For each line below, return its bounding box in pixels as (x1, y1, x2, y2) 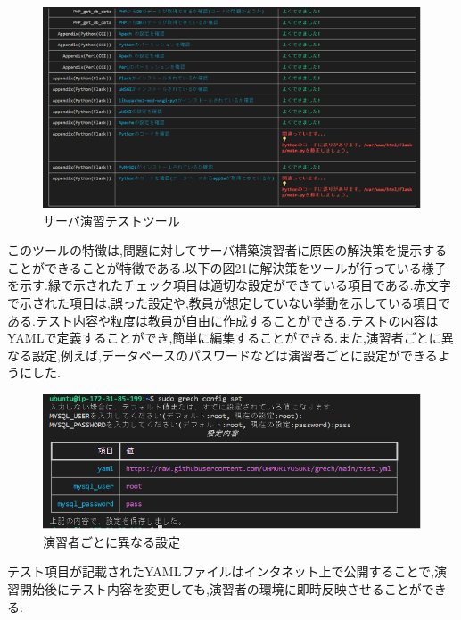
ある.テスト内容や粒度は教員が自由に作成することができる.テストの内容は (7, 310, 439, 329)
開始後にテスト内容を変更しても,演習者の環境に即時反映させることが (19, 579, 422, 598)
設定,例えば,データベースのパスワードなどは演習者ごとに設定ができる (31, 345, 438, 364)
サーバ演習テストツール (43, 211, 180, 229)
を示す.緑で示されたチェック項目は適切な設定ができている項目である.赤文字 (7, 276, 451, 294)
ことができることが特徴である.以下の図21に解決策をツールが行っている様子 (7, 258, 447, 277)
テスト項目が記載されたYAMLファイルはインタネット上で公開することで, (7, 562, 434, 581)
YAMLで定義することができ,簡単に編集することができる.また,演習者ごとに (7, 328, 441, 347)
